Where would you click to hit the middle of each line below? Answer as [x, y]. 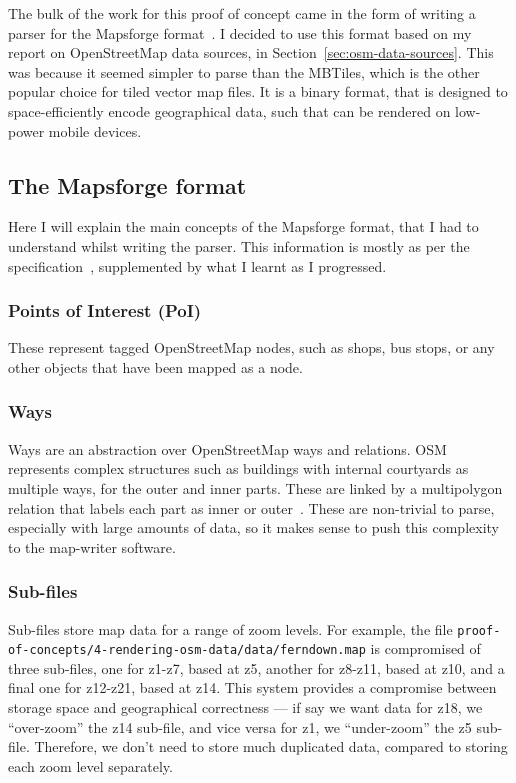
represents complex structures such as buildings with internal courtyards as [238, 468]
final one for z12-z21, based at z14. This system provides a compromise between [252, 687]
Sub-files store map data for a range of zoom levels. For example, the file [230, 628]
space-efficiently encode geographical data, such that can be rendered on [229, 110]
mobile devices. [95, 130]
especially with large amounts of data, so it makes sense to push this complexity [253, 527]
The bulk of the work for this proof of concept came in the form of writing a [242, 13]
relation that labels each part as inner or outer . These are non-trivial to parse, [251, 507]
